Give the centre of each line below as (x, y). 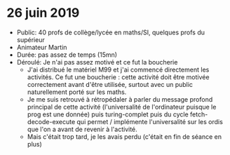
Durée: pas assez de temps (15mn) (67, 55)
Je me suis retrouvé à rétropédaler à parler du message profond (120, 99)
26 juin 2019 (43, 13)
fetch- (199, 114)
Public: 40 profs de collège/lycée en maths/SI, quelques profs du (110, 32)
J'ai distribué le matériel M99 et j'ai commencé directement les (118, 69)
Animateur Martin (42, 47)
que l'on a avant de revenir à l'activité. (82, 129)
